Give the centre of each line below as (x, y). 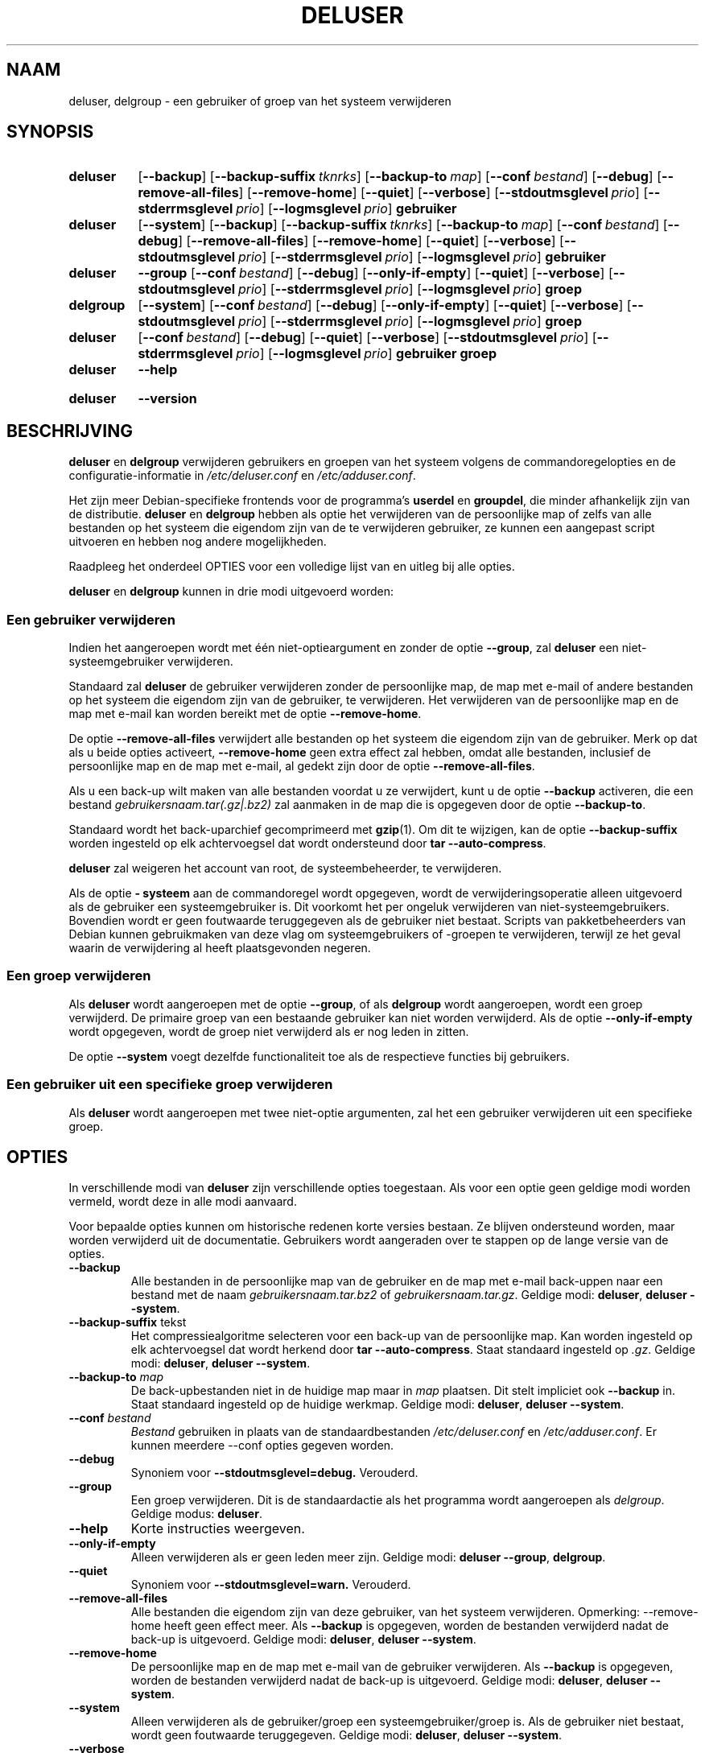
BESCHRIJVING (70, 431)
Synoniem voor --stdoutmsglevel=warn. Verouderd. (271, 1585)
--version (167, 399)
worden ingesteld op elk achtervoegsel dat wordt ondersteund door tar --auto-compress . (307, 844)
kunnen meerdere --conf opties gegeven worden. (262, 1446)
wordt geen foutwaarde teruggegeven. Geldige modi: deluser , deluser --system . (346, 1735)
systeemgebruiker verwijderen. (151, 662)
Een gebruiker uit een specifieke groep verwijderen (170, 1085)
